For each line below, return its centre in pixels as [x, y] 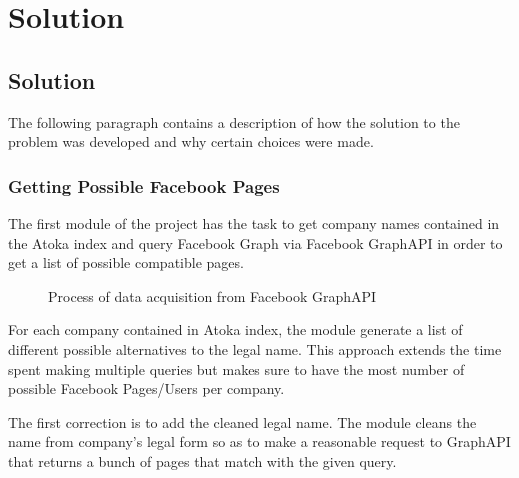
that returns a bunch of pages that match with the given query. [202, 460]
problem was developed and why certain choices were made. [191, 141]
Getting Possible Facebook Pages [144, 185]
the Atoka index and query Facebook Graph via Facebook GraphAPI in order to [255, 242]
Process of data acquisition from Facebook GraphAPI [212, 295]
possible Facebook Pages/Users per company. [146, 388]
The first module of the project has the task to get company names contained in [254, 222]
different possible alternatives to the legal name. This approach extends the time [255, 348]
